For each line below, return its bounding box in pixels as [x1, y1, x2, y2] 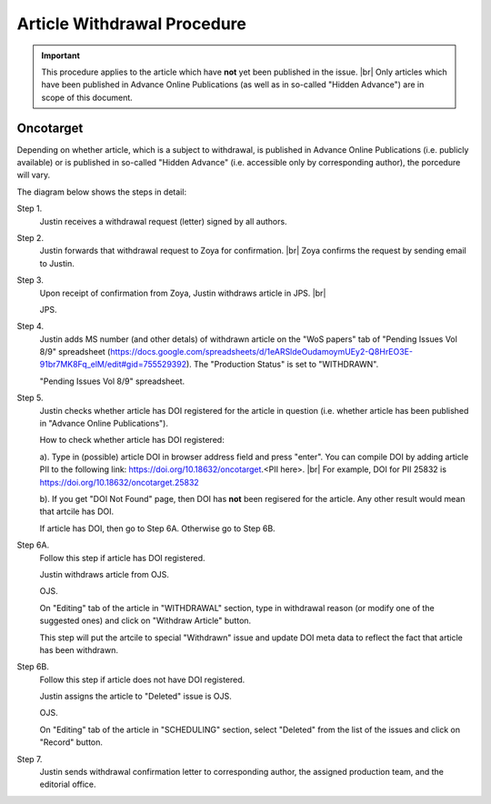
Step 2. [16, 232, 45, 243]
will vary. [16, 169, 51, 181]
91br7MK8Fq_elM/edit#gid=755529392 [39, 359, 186, 370]
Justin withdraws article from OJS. [39, 568, 170, 579]
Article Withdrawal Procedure [16, 14, 247, 34]
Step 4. [16, 321, 45, 332]
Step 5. [16, 392, 45, 404]
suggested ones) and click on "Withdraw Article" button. [39, 615, 252, 627]
